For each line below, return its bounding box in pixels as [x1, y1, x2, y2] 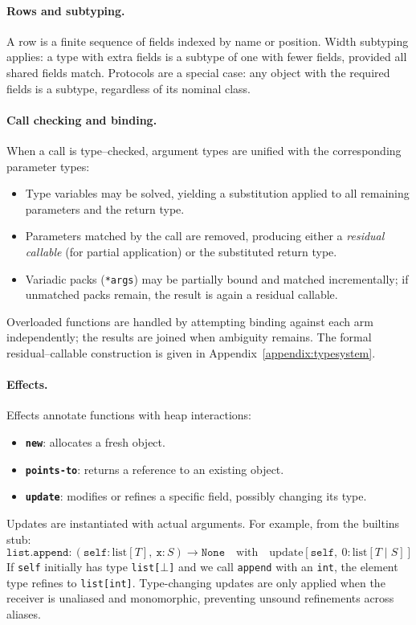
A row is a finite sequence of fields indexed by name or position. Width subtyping [6, 32, 409, 49]
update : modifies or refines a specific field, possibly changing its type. [25, 488, 367, 504]
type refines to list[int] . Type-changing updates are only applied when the [6, 574, 385, 590]
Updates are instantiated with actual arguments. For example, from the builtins [6, 514, 400, 531]
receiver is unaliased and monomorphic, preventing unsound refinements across [6, 590, 394, 607]
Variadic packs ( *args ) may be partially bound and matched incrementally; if [25, 270, 409, 287]
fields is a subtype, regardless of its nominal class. [6, 80, 251, 96]
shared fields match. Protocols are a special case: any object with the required [6, 63, 390, 80]
